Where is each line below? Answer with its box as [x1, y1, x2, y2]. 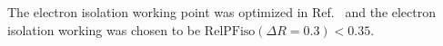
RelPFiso [204, 24, 256, 38]
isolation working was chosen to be [7, 20, 201, 39]
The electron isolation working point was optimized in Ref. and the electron [7, 3, 437, 21]
